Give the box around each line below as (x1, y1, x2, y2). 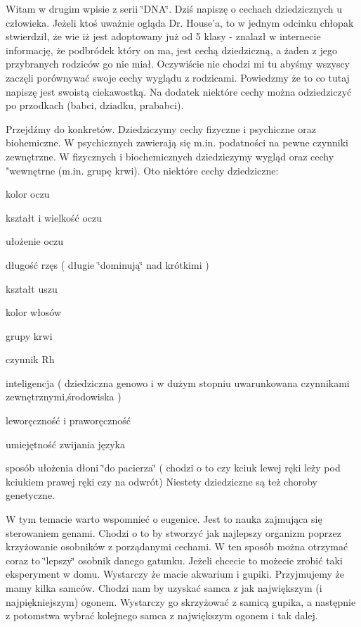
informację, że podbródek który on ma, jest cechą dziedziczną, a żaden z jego (6, 42, 337, 57)
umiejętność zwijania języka (6, 436, 126, 451)
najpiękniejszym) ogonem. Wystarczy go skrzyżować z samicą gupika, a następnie (6, 594, 356, 609)
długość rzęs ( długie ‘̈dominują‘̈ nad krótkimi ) (6, 257, 209, 272)
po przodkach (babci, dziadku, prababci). (6, 98, 184, 113)
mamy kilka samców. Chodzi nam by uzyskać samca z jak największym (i (6, 581, 322, 595)
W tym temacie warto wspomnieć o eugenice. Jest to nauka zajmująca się (6, 512, 322, 526)
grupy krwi (6, 328, 53, 343)
